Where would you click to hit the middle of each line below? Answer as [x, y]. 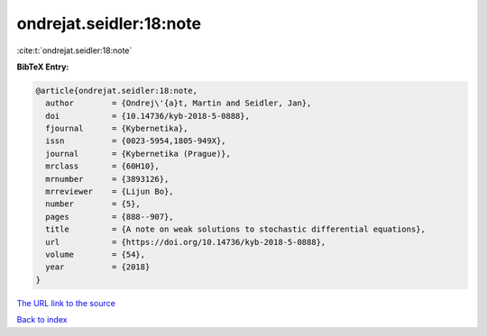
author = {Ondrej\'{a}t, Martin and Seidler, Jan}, [179, 103]
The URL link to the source [66, 303]
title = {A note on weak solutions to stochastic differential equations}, [235, 229]
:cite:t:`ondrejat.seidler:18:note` [74, 50]
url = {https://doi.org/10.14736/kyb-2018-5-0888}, [186, 242]
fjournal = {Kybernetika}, [117, 129]
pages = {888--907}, [110, 217]
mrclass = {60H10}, [102, 166]
